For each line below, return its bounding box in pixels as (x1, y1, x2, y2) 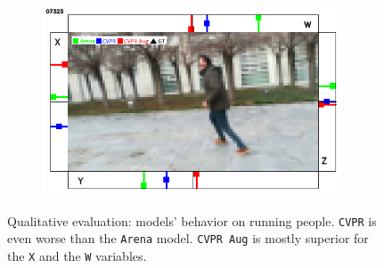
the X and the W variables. (7, 247, 147, 265)
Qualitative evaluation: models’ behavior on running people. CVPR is (7, 211, 377, 230)
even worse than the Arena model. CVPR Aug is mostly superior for (7, 229, 369, 248)
